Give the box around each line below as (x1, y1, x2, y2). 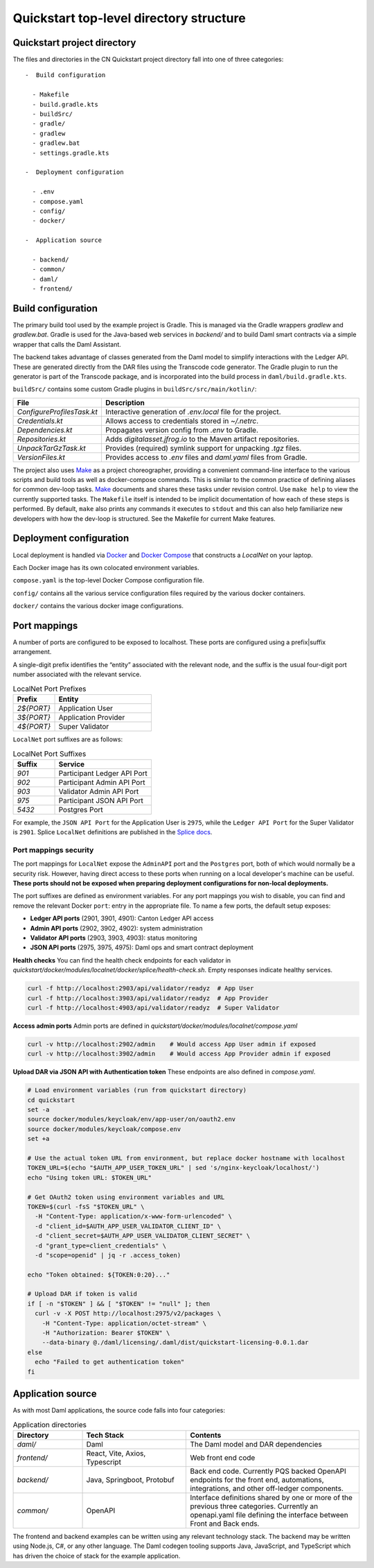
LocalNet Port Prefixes (12, 684, 87, 693)
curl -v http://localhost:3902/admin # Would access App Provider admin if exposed (27, 1050, 331, 1058)
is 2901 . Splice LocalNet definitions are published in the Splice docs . (12, 828, 213, 836)
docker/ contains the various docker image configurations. (12, 602, 184, 610)
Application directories (12, 1420, 87, 1429)
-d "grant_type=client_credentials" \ (35, 1241, 166, 1250)
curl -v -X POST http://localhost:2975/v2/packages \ (35, 1309, 222, 1318)
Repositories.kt (17, 434, 66, 444)
